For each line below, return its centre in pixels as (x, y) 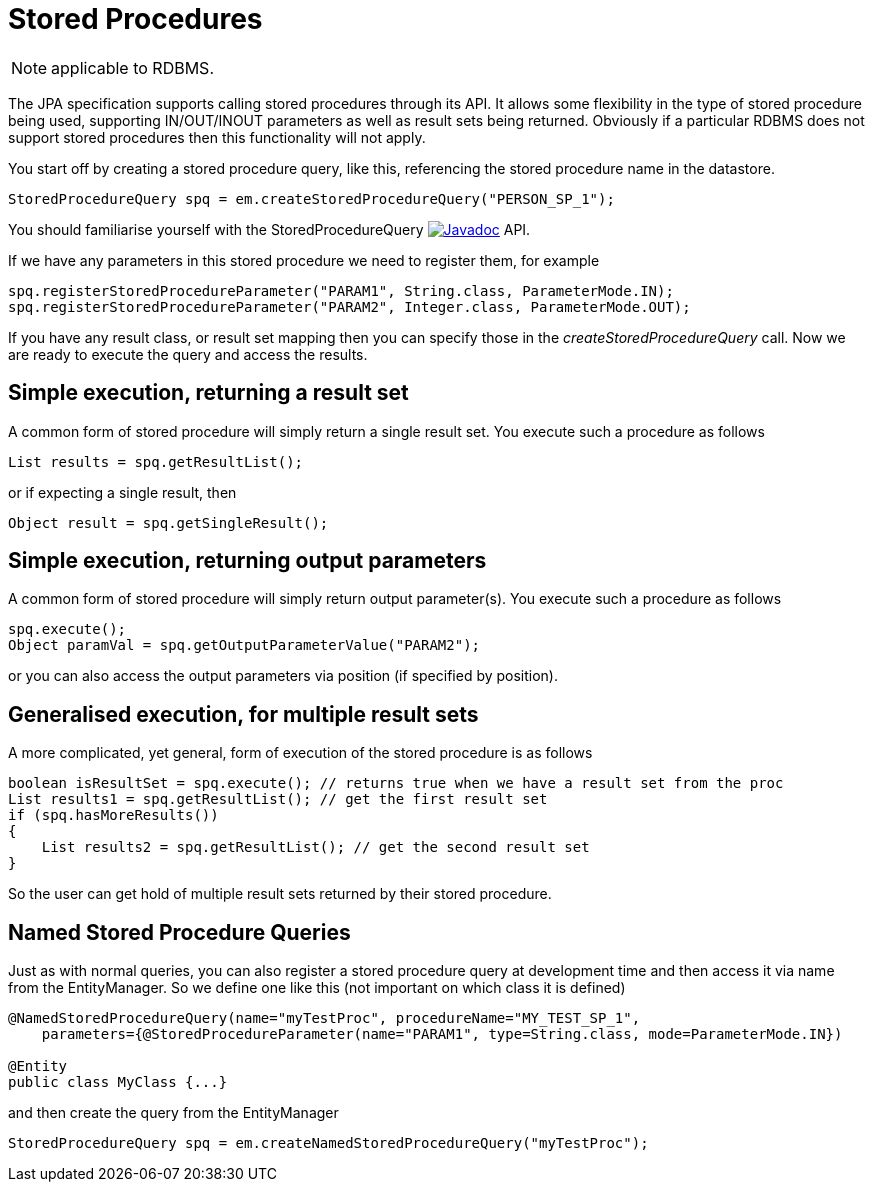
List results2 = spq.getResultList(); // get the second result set (315, 847)
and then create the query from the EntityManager (173, 1113)
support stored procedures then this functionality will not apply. (217, 137)
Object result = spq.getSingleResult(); (168, 522)
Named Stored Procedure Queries (179, 932)
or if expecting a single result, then (122, 492)
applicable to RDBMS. (132, 67)
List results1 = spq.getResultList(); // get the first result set (278, 799)
